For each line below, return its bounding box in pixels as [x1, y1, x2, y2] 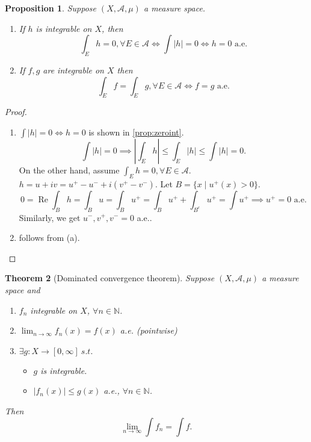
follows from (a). [19, 231, 80, 244]
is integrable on [35, 22, 92, 34]
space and [5, 283, 40, 296]
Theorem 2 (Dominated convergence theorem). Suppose [5, 272, 215, 284]
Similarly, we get [19, 211, 81, 223]
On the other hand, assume [19, 163, 120, 176]
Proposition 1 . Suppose [5, 2, 96, 14]
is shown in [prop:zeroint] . [88, 125, 184, 138]
